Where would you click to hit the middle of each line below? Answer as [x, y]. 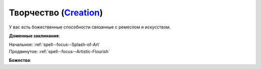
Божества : [20, 60]
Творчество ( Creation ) [56, 13]
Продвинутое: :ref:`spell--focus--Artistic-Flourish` [59, 51]
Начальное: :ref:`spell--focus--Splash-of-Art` [55, 45]
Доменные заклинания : [34, 36]
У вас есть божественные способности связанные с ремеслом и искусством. [90, 27]
